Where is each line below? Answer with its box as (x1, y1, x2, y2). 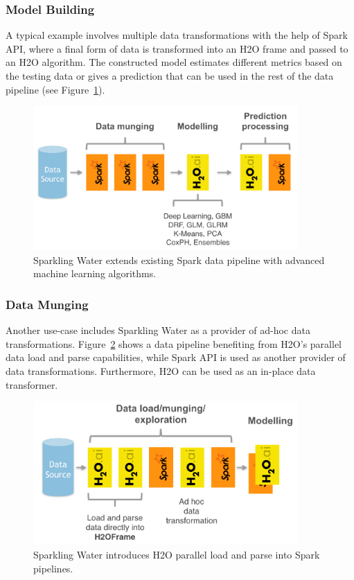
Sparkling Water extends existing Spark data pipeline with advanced (33, 252, 325, 267)
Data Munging (6, 295, 89, 313)
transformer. (6, 377, 58, 392)
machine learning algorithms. (33, 266, 157, 281)
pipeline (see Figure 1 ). (6, 82, 105, 96)
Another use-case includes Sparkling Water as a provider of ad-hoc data (6, 323, 310, 337)
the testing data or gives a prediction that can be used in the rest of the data (6, 69, 334, 82)
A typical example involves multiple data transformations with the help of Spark (6, 28, 348, 42)
